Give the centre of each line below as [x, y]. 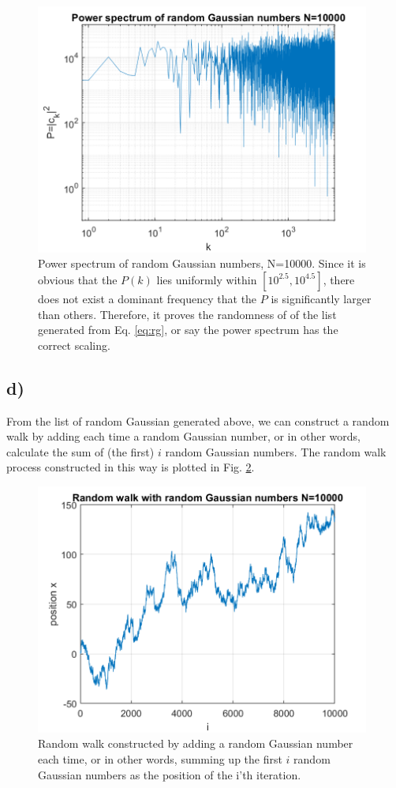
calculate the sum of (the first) [80, 451]
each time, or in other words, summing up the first [160, 758]
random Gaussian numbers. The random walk [276, 451]
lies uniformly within [207, 279]
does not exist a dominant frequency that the [148, 298]
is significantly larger [321, 298]
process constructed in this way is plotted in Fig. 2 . [131, 467]
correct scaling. [74, 345]
